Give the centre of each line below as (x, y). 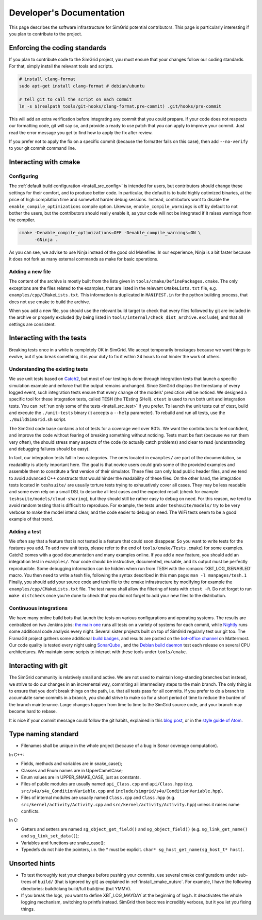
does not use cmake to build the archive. (50, 302)
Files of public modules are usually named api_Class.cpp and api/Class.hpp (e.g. (107, 784)
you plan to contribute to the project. (46, 34)
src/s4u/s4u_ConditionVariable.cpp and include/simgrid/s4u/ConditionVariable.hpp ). (122, 791)
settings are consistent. (32, 324)
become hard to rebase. (33, 712)
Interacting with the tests (48, 338)
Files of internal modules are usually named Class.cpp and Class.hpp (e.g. (98, 798)
